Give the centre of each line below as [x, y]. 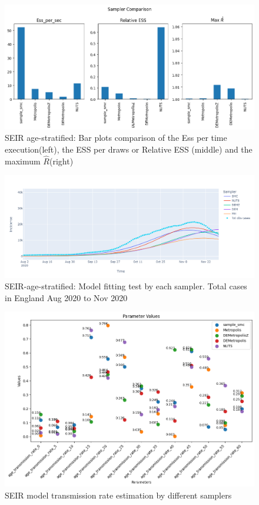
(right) [61, 161]
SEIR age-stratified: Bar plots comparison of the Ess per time [116, 138]
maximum [23, 161]
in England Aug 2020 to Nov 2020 [66, 297]
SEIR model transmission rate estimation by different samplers [118, 495]
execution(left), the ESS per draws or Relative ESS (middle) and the [129, 149]
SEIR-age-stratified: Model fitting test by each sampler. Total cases [126, 286]
